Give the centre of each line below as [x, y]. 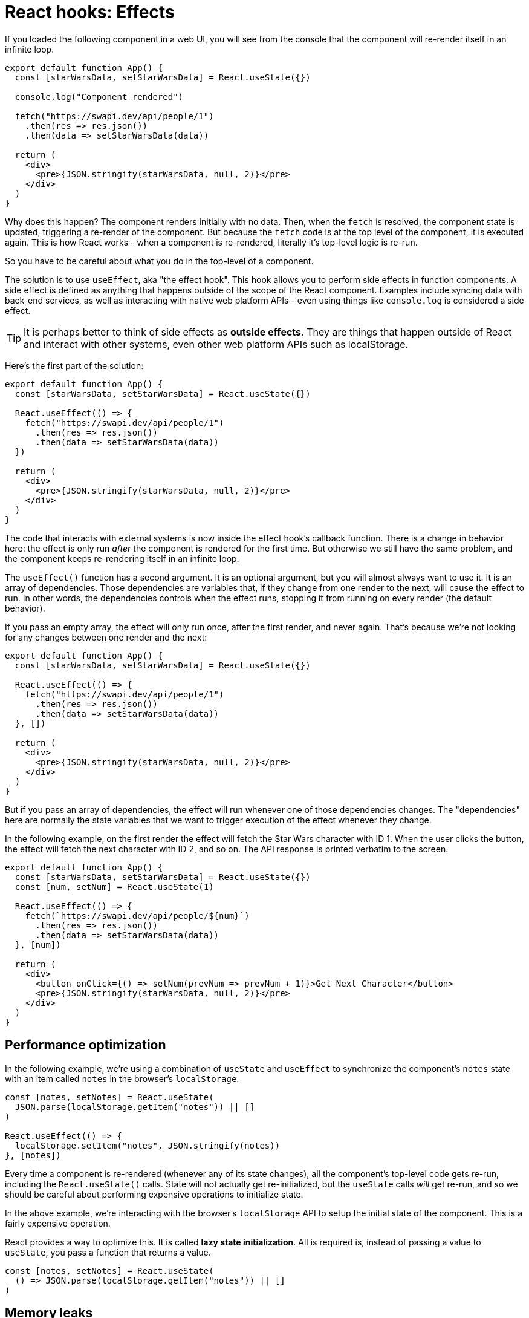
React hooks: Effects [90, 12]
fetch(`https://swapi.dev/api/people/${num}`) [137, 915]
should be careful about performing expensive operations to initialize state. [154, 1194]
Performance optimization [86, 1045]
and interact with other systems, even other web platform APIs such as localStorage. [216, 344]
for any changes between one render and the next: [106, 637]
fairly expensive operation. [58, 1223]
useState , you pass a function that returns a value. [108, 1252]
